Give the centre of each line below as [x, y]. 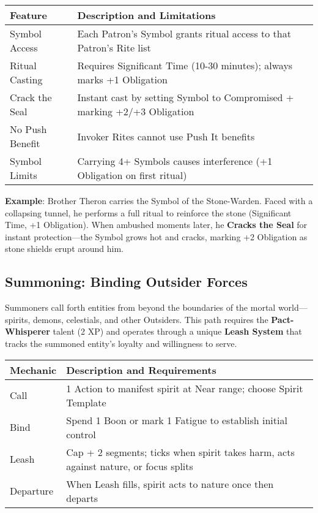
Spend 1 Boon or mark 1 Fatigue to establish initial [177, 420]
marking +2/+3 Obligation [136, 111]
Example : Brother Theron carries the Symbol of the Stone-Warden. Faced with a [159, 200]
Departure [31, 491]
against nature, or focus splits [130, 466]
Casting [26, 79]
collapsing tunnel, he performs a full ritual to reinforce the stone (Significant [148, 212]
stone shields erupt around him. [64, 249]
